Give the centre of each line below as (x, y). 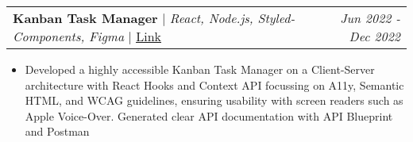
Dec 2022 (374, 36)
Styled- (276, 18)
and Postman (57, 131)
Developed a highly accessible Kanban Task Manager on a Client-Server (200, 69)
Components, (49, 36)
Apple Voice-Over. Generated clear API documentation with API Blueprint (209, 115)
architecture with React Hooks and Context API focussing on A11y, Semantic (214, 84)
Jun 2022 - (370, 18)
